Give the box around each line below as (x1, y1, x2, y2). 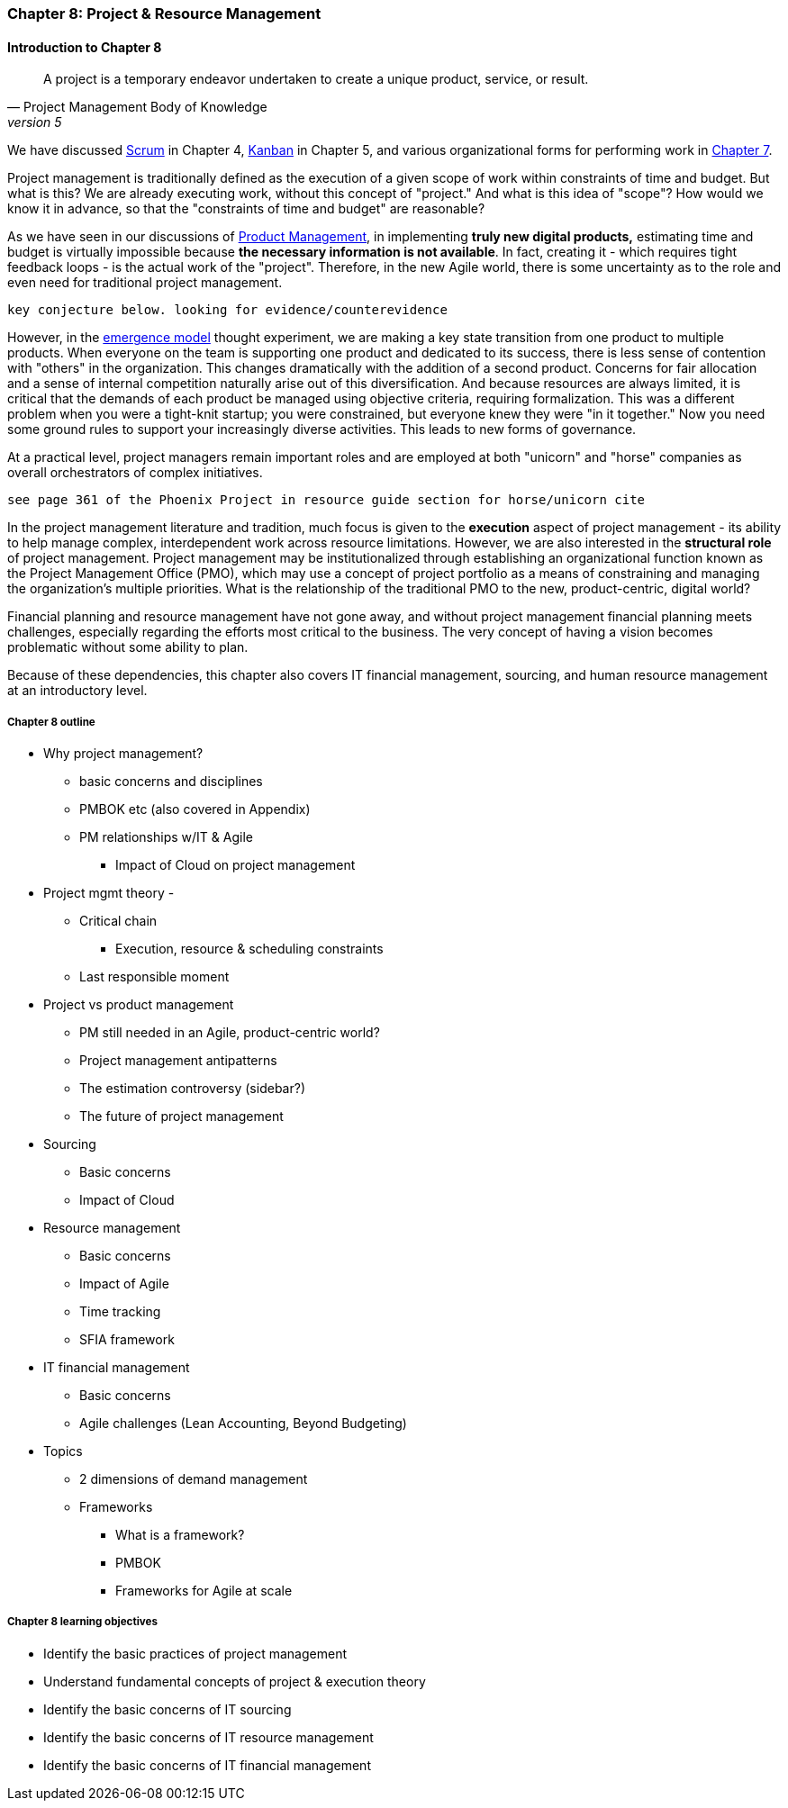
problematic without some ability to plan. (7, 639, 249, 655)
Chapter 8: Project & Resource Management (7, 5, 322, 23)
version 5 (7, 114, 62, 131)
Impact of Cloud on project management (115, 857, 356, 872)
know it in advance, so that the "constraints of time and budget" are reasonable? (7, 201, 485, 217)
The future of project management (79, 1108, 284, 1124)
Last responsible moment (79, 969, 230, 984)
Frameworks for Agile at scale (115, 1583, 293, 1598)
